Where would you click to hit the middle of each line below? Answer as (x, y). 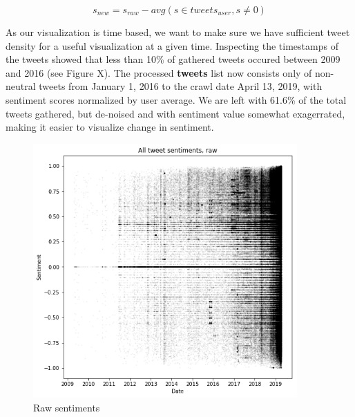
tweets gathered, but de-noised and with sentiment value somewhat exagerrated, (175, 113)
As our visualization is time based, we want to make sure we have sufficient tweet (178, 32)
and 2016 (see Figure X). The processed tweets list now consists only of (159, 72)
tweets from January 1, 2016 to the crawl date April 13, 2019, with (181, 86)
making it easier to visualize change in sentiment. (110, 127)
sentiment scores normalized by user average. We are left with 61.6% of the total (176, 99)
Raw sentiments (67, 407)
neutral (21, 86)
